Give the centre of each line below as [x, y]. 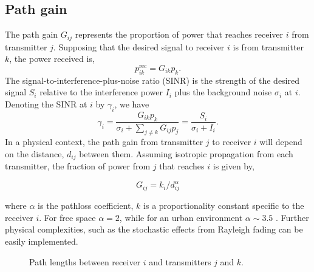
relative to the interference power [101, 92]
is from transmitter [268, 46]
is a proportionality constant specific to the [224, 206]
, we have [132, 104]
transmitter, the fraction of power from [78, 166]
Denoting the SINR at [46, 104]
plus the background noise [223, 92]
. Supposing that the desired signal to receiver [139, 46]
